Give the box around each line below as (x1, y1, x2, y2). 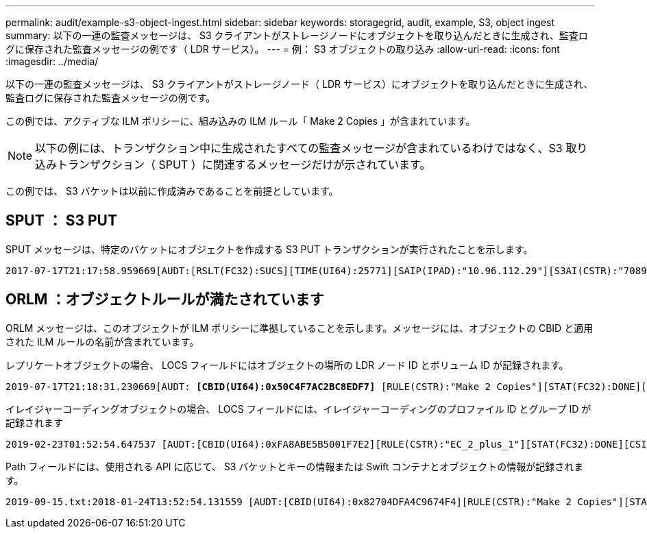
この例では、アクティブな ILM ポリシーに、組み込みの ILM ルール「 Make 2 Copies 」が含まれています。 (5, 115, 476, 127)
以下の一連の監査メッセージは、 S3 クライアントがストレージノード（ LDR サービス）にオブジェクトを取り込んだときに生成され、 (5, 78, 594, 90)
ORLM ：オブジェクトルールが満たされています (5, 291, 324, 308)
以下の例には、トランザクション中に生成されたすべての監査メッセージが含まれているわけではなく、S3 (35, 141, 563, 155)
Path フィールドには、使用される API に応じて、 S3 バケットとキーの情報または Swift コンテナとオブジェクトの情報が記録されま (5, 460, 584, 472)
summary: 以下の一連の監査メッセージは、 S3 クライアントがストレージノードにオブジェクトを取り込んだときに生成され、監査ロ (5, 29, 588, 41)
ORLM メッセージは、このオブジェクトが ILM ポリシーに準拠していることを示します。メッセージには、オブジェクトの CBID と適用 (5, 321, 594, 334)
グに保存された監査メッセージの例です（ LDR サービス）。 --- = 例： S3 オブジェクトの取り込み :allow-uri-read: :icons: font (5, 43, 560, 55)
